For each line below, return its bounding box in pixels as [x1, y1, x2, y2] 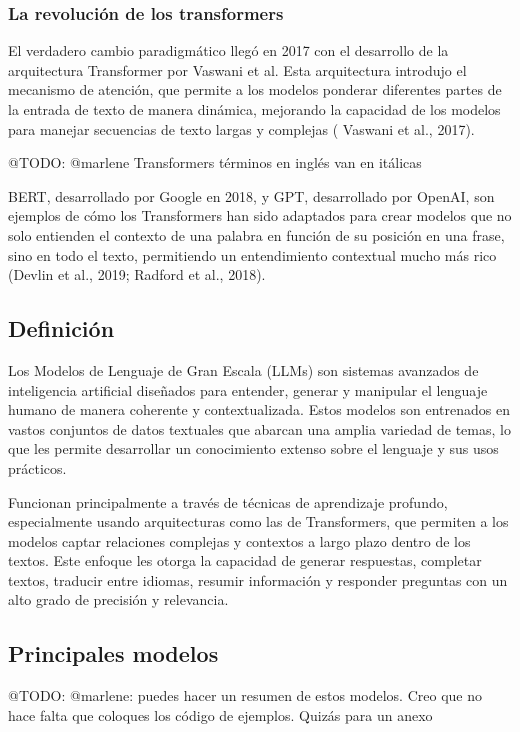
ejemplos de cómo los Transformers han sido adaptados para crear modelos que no [8, 205, 512, 226]
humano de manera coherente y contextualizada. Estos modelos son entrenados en [8, 399, 510, 420]
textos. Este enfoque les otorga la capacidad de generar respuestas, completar [8, 550, 482, 571]
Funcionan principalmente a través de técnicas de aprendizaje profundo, [8, 491, 448, 512]
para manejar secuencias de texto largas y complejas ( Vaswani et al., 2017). [8, 118, 475, 139]
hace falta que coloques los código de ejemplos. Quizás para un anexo [8, 704, 433, 725]
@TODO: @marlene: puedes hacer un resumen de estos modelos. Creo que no [8, 685, 482, 706]
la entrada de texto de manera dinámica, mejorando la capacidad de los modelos [8, 99, 501, 119]
